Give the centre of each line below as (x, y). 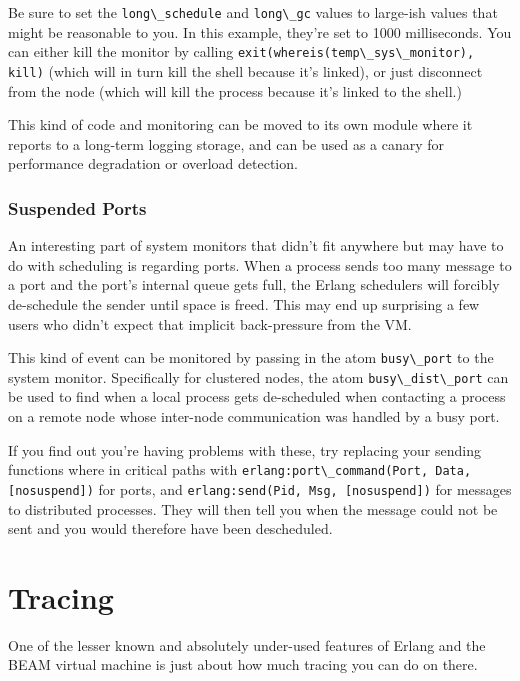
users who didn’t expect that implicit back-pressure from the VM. (210, 323)
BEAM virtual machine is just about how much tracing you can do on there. (243, 664)
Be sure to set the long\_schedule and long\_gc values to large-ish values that (253, 12)
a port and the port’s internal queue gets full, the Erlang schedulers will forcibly (254, 284)
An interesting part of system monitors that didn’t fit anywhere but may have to (256, 245)
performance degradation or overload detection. (153, 163)
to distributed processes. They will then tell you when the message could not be (253, 508)
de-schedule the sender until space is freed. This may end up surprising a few (244, 303)
